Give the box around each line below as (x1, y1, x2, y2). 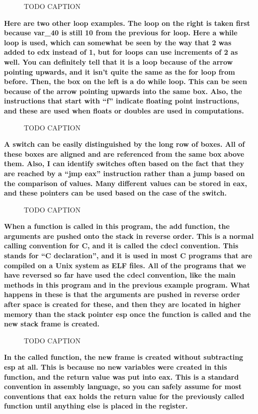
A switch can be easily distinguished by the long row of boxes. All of (4, 139, 245, 149)
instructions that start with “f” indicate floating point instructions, (4, 96, 239, 106)
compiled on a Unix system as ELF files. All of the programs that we (4, 260, 246, 270)
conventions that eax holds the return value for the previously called (4, 391, 245, 401)
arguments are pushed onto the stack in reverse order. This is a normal (4, 230, 254, 241)
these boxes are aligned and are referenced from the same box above (4, 148, 245, 159)
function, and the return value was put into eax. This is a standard (4, 371, 239, 382)
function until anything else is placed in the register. (4, 401, 188, 411)
